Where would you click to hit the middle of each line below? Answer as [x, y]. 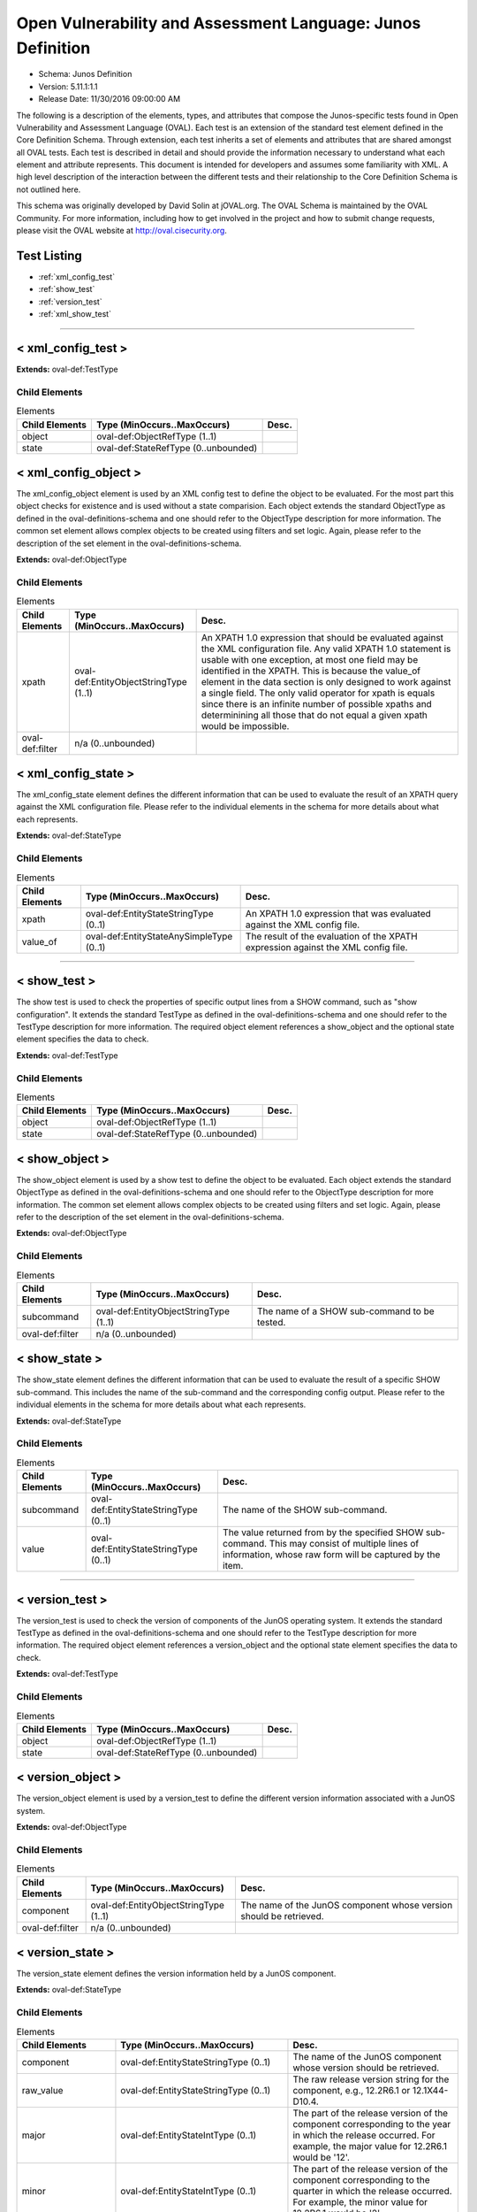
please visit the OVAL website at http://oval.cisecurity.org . [121, 231]
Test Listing [49, 255]
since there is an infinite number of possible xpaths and [316, 703]
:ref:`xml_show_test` [75, 314]
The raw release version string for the [371, 2079]
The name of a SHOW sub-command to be [345, 1311]
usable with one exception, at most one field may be [310, 659]
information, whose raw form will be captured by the [331, 1555]
